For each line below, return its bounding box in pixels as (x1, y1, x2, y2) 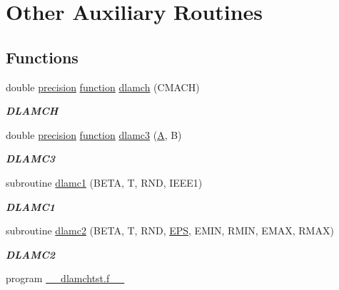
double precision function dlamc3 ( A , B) (6, 127, 182, 142)
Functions (6, 46, 79, 68)
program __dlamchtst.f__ (6, 271, 125, 286)
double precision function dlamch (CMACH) (6, 79, 200, 94)
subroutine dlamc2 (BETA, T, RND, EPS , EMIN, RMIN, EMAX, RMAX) (6, 223, 334, 238)
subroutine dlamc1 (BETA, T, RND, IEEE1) (6, 175, 203, 190)
